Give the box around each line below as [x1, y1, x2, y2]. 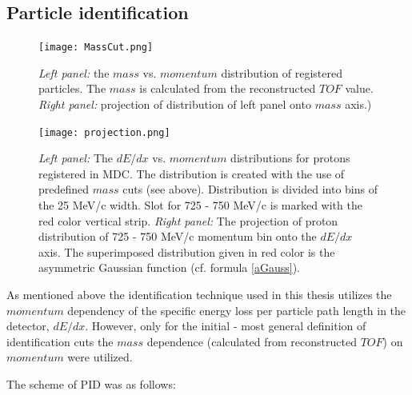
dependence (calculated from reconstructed [146, 333, 357, 349]
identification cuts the [6, 333, 114, 349]
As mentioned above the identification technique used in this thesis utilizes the [6, 286, 392, 303]
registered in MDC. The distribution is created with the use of [38, 165, 345, 182]
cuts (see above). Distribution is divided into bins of [122, 181, 378, 197]
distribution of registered [221, 64, 342, 81]
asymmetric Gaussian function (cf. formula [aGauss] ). [38, 259, 300, 276]
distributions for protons [230, 150, 350, 166]
